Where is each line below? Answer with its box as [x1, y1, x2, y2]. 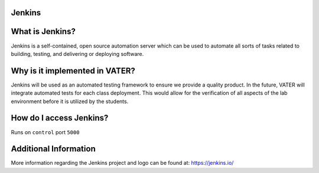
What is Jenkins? [11, 26, 76, 36]
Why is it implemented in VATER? [11, 65, 136, 76]
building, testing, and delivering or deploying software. [11, 50, 144, 57]
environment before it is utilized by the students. [11, 98, 129, 105]
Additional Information [11, 144, 96, 154]
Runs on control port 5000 [11, 128, 80, 135]
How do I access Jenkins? [11, 113, 109, 123]
